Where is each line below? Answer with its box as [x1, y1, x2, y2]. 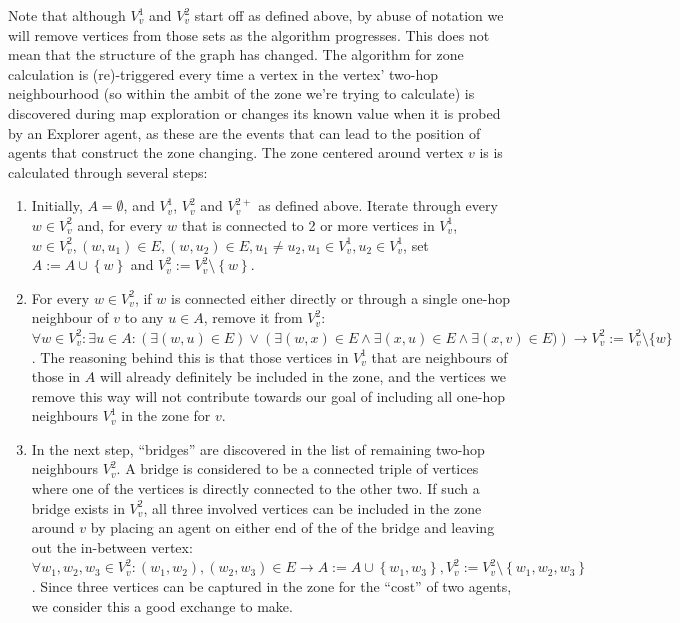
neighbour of [31, 307, 109, 328]
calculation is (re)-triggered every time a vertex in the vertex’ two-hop [8, 63, 438, 84]
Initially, [31, 195, 83, 216]
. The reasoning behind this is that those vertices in [31, 346, 349, 367]
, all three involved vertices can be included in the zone [143, 497, 482, 518]
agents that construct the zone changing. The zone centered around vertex [8, 142, 464, 163]
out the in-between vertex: [31, 536, 193, 557]
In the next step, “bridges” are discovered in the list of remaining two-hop [31, 438, 485, 459]
